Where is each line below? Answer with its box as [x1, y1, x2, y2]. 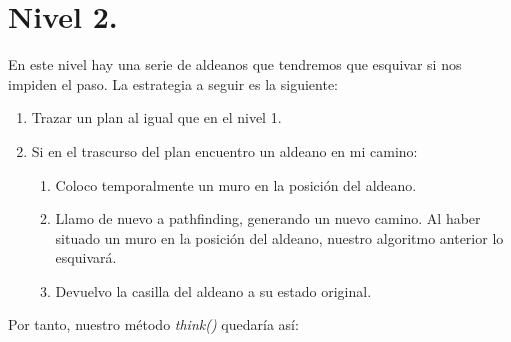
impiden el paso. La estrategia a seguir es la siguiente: [8, 73, 339, 94]
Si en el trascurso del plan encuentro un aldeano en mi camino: [31, 140, 418, 161]
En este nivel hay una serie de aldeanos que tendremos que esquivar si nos [8, 54, 462, 75]
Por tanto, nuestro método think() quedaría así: [8, 314, 299, 335]
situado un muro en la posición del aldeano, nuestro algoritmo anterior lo [55, 227, 504, 248]
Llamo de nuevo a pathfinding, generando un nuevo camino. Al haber [55, 208, 481, 229]
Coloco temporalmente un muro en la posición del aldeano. [55, 174, 417, 195]
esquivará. [55, 247, 117, 268]
